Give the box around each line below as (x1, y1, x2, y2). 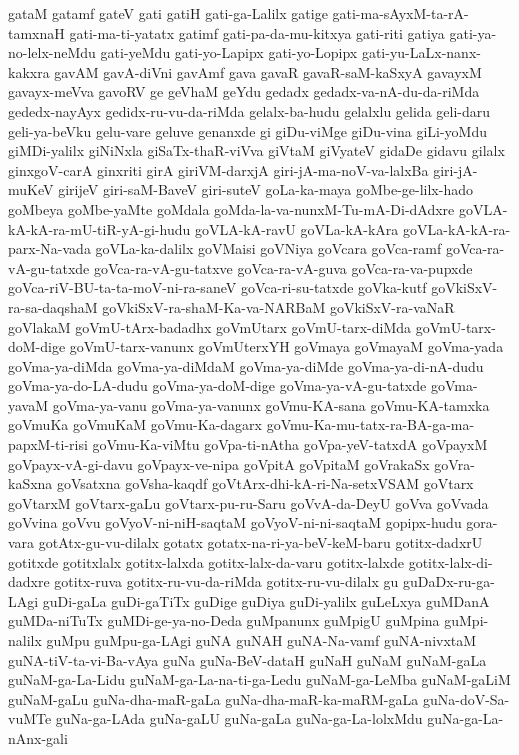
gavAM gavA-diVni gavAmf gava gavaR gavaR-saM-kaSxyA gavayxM (54, 61, 482, 82)
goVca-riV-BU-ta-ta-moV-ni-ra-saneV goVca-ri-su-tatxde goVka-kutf (8, 277, 427, 298)
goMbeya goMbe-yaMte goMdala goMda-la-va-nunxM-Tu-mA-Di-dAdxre (8, 198, 455, 219)
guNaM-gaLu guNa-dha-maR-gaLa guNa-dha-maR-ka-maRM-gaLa (8, 688, 419, 709)
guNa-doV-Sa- (422, 688, 510, 709)
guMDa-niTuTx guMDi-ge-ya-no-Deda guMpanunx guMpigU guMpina (8, 610, 440, 631)
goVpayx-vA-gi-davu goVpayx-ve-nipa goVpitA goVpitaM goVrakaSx (8, 453, 430, 474)
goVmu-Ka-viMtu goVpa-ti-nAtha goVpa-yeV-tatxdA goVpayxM (92, 434, 488, 455)
